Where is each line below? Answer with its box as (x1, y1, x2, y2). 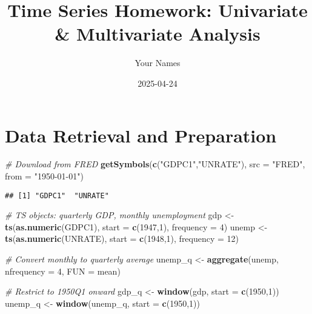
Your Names (134, 56, 181, 69)
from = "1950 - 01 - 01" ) (5, 170, 84, 182)
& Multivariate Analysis (55, 21, 261, 46)
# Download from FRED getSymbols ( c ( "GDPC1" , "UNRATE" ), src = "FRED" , (5, 158, 305, 170)
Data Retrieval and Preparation (5, 122, 277, 147)
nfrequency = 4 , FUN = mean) (5, 264, 121, 277)
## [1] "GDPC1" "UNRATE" (5, 191, 109, 200)
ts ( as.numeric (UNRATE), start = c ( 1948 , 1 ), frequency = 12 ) (5, 232, 239, 245)
